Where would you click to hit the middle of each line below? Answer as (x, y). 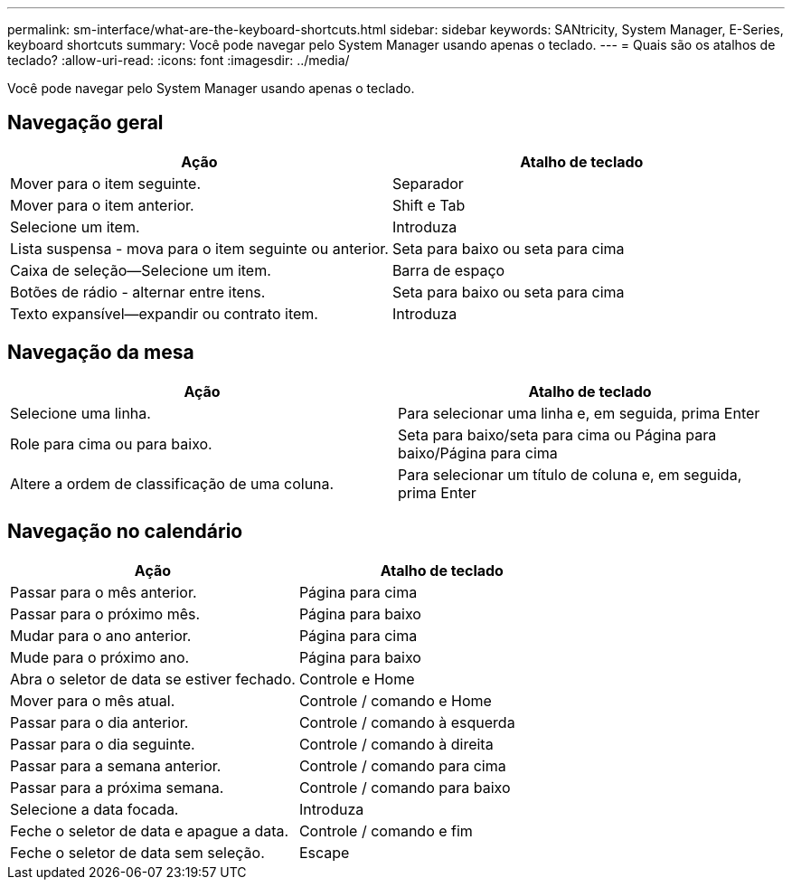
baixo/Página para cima (478, 453)
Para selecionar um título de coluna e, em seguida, (570, 474)
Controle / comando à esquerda (407, 722)
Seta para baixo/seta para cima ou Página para (557, 434)
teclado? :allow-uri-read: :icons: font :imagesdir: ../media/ (179, 60)
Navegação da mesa (101, 353)
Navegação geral (85, 123)
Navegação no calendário (125, 532)
